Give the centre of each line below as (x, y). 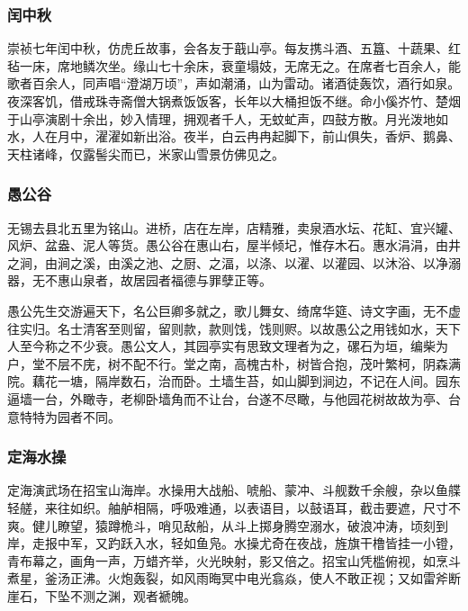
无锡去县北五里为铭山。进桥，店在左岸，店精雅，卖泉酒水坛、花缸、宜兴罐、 (234, 227)
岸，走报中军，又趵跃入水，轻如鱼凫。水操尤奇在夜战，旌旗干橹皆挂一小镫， (234, 543)
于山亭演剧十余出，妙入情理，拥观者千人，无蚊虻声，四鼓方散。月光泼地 (221, 118)
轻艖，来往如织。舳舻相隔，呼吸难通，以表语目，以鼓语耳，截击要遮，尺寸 (228, 507)
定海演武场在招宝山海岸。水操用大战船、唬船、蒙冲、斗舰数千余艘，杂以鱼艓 (234, 490)
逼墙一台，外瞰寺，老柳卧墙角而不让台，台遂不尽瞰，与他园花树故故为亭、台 (234, 398)
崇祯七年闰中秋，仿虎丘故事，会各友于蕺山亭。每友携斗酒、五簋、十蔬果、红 (234, 48)
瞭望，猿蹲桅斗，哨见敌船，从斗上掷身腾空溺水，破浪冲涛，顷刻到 (252, 525)
